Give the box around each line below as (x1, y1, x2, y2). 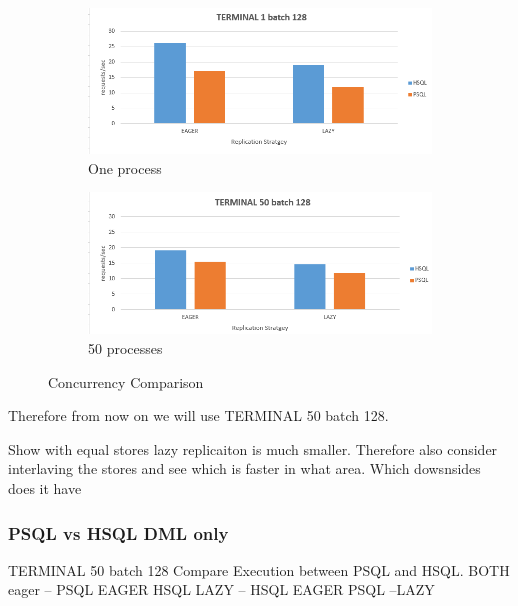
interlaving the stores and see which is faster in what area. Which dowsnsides (8, 458, 481, 479)
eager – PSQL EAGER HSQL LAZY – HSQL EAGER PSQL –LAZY (8, 579, 435, 600)
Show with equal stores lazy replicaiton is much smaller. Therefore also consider (8, 438, 498, 459)
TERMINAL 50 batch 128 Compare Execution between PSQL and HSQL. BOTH (8, 559, 510, 580)
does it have (8, 478, 82, 499)
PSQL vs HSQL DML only (8, 520, 229, 545)
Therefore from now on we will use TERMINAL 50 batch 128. (8, 405, 389, 426)
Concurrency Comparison (48, 371, 204, 392)
